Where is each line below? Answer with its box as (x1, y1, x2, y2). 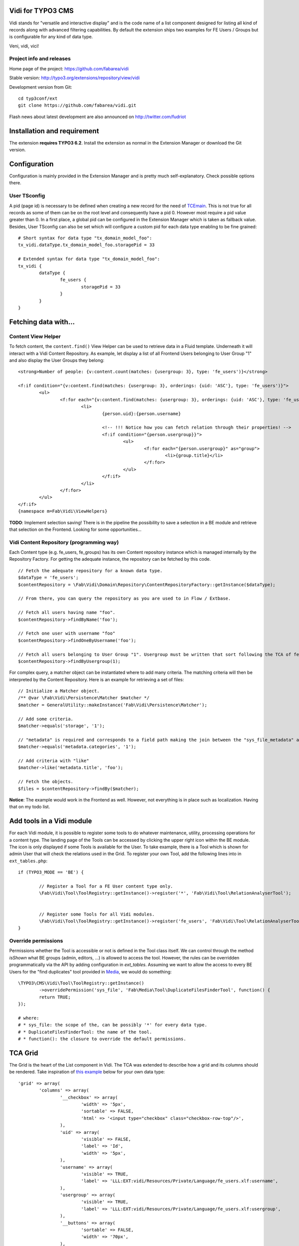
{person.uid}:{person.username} (102, 411, 181, 416)
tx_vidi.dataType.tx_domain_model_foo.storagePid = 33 (18, 242, 155, 248)
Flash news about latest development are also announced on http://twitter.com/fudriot (9, 114, 186, 120)
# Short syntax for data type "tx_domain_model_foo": (18, 235, 152, 241)
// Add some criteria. (18, 716, 74, 722)
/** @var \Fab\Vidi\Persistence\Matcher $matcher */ (18, 695, 149, 701)
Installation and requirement (9, 127, 99, 135)
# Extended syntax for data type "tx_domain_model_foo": (18, 256, 160, 262)
